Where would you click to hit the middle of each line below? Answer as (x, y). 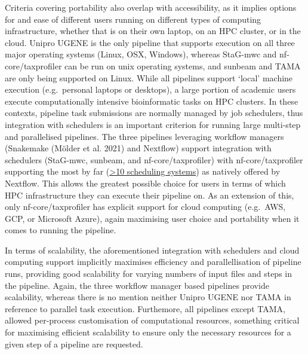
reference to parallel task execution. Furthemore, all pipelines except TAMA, (145, 308)
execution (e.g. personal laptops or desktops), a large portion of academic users (150, 89)
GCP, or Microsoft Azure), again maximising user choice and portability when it (152, 218)
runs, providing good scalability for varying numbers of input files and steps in (149, 274)
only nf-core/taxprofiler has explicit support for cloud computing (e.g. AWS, (145, 207)
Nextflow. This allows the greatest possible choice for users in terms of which (145, 183)
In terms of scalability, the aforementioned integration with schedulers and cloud (152, 250)
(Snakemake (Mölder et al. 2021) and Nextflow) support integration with (138, 148)
